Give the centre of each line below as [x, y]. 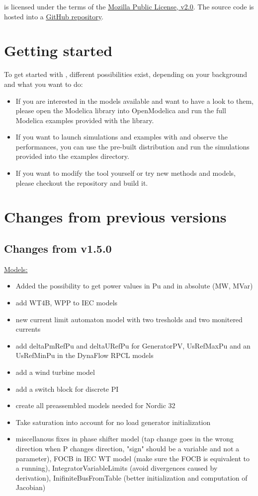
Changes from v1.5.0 [58, 248]
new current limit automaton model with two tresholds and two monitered [129, 319]
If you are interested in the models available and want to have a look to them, [134, 101]
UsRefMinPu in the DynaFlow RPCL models [85, 355]
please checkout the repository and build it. [82, 182]
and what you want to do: [43, 84]
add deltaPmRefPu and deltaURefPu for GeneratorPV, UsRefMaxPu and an [133, 345]
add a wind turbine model [55, 372]
